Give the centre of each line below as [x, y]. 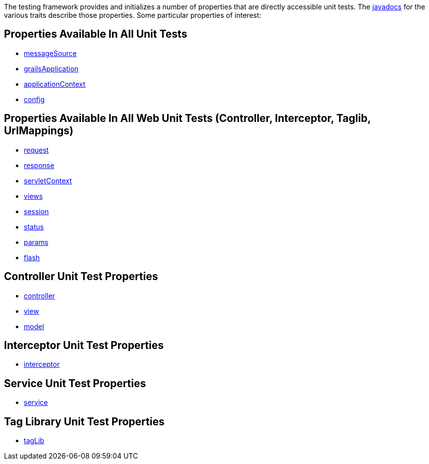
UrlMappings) [39, 131]
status [34, 227]
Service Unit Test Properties [75, 383]
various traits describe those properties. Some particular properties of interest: [133, 15]
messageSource [50, 53]
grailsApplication [51, 68]
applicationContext [55, 84]
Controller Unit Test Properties [81, 277]
